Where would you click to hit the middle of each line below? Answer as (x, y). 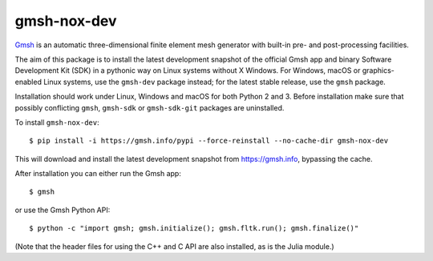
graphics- (378, 70)
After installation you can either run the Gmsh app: (98, 174)
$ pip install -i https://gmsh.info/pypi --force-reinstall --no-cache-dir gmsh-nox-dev (209, 141)
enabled (28, 82)
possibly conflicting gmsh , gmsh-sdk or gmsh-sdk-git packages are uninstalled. (150, 107)
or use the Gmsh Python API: (63, 210)
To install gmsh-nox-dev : (57, 122)
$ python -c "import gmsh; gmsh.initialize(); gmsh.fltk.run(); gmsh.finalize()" (194, 229)
